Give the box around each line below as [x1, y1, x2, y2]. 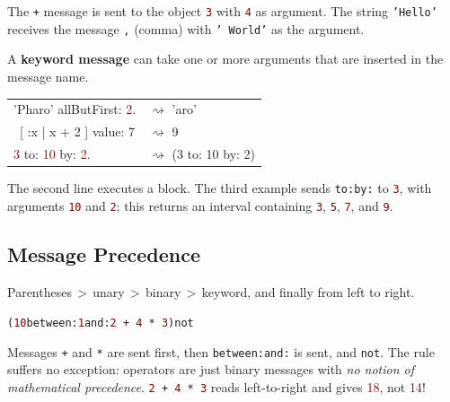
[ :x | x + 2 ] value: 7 [19, 122, 135, 141]
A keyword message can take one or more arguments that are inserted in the [7, 49, 444, 68]
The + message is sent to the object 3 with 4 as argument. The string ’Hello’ [7, 2, 437, 20]
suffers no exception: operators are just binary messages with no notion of [7, 360, 415, 379]
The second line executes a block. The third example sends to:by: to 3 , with [7, 179, 432, 197]
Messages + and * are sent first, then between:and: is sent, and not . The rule [7, 342, 435, 361]
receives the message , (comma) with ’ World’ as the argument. [7, 19, 365, 38]
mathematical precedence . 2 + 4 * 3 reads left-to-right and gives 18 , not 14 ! [7, 378, 426, 397]
